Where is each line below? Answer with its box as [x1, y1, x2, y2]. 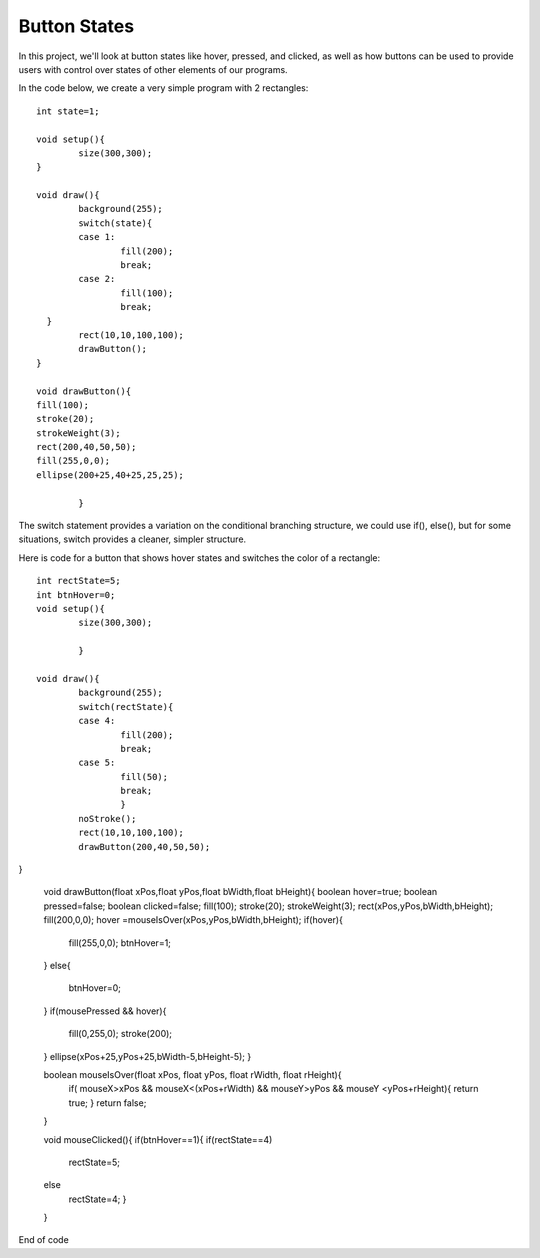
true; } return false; [68, 1096, 147, 1109]
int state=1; [36, 105, 100, 117]
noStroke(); [78, 813, 137, 824]
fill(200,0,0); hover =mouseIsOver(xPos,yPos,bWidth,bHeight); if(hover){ [43, 914, 344, 926]
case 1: [78, 231, 116, 243]
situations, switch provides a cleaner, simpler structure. [18, 533, 247, 545]
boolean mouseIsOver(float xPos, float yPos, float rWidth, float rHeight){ [43, 1068, 342, 1080]
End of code [18, 1234, 69, 1246]
